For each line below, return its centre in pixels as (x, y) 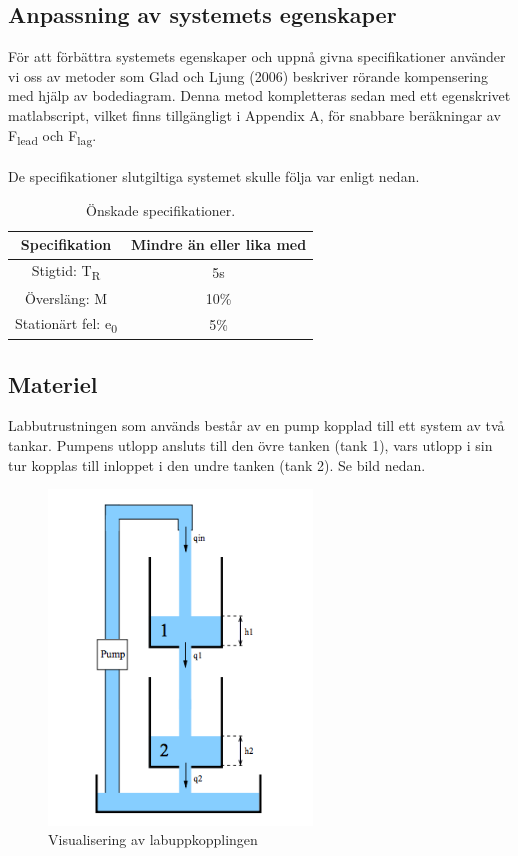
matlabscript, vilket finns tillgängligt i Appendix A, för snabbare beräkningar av (254, 114)
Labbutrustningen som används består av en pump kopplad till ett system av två (256, 425)
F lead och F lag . (52, 136)
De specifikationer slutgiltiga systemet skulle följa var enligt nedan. (214, 176)
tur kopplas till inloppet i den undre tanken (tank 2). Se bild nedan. (217, 464)
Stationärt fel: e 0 (66, 324)
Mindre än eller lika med (218, 244)
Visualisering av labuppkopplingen (153, 839)
